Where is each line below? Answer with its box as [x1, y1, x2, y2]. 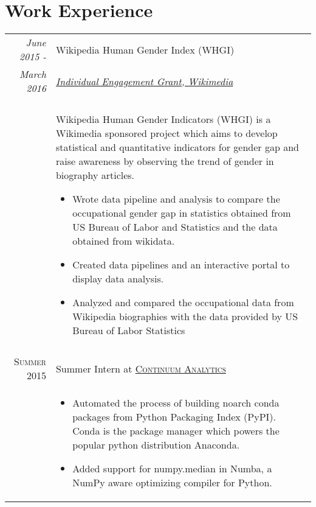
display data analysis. [72, 271, 164, 286]
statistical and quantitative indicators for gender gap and [55, 140, 299, 155]
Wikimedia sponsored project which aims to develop [55, 126, 278, 141]
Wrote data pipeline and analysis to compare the [72, 192, 280, 206]
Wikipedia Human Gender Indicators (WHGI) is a [55, 112, 271, 127]
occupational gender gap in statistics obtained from [72, 206, 291, 220]
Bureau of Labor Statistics [72, 323, 185, 338]
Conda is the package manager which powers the [72, 424, 280, 438]
